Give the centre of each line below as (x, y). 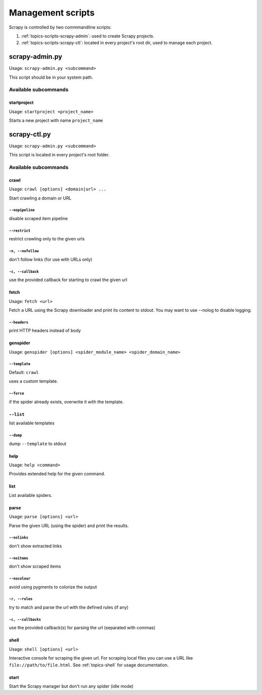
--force (16, 393)
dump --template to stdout (38, 443)
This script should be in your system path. (51, 77)
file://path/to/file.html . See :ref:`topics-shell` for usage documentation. (89, 665)
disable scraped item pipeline (38, 218)
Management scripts (52, 13)
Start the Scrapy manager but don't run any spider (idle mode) (71, 686)
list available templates (32, 423)
